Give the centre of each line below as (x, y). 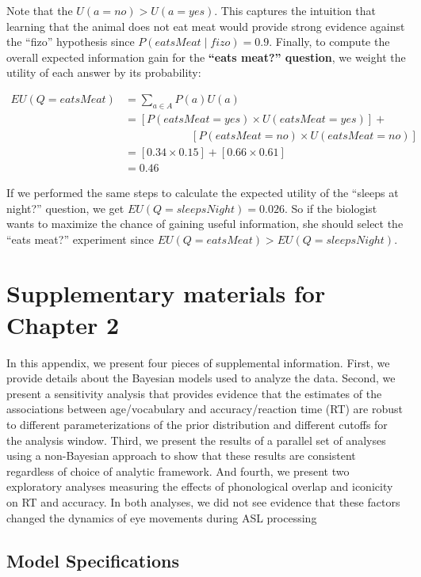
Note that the (40, 10)
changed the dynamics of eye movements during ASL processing (162, 517)
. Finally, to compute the (329, 42)
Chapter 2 (63, 324)
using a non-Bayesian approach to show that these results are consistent (181, 456)
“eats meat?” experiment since (80, 239)
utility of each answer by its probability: (104, 72)
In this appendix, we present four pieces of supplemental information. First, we (198, 362)
